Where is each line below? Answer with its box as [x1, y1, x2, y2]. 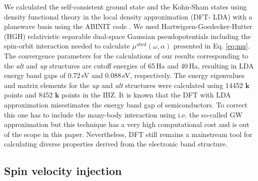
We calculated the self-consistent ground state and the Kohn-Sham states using [4, 1, 247, 11]
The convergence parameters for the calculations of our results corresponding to [4, 50, 248, 60]
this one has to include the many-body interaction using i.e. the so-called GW [4, 109, 242, 119]
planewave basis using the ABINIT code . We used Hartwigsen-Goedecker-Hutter [4, 21, 252, 31]
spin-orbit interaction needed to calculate [4, 40, 130, 51]
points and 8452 [4, 89, 53, 100]
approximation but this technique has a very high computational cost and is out [4, 119, 249, 129]
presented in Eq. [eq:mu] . [173, 40, 250, 51]
